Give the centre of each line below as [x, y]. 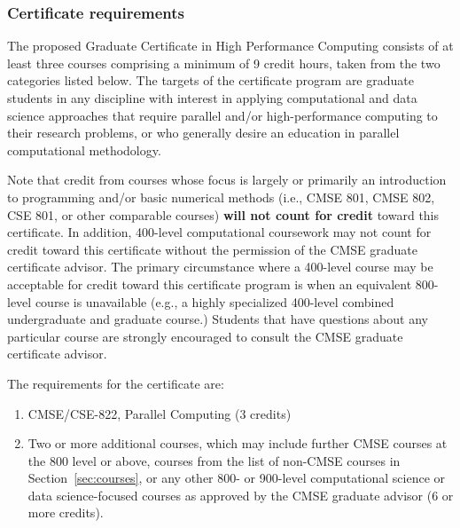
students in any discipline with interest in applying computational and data [212, 98]
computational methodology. [84, 150]
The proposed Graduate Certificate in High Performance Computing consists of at [230, 46]
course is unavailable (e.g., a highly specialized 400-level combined [214, 301]
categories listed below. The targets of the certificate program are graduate [211, 80]
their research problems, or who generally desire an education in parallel [203, 133]
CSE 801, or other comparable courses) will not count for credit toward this [223, 214]
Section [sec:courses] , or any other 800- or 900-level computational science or [237, 478]
